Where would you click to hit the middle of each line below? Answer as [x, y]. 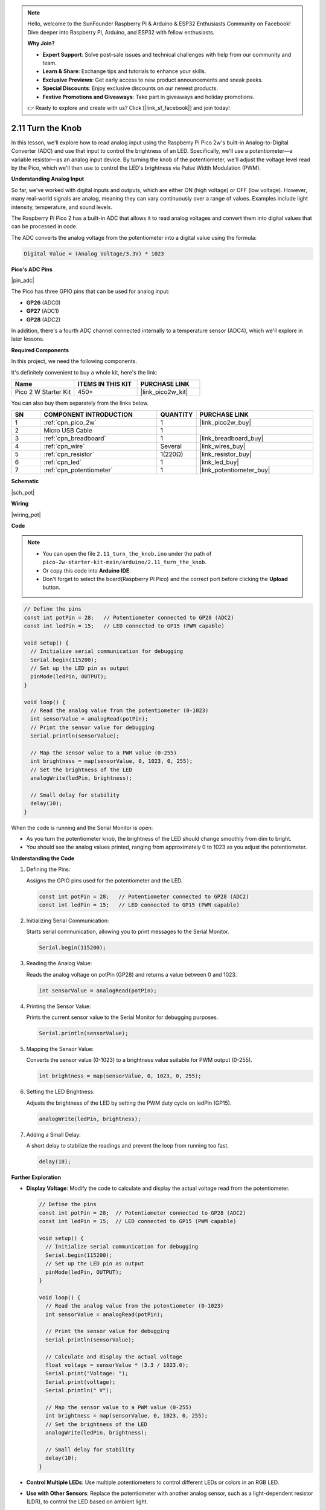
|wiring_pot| [26, 515]
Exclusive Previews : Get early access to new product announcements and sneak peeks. [153, 80]
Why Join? [41, 43]
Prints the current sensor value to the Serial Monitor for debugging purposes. [122, 1017]
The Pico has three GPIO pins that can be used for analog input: [91, 291]
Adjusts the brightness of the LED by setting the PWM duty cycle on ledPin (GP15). [129, 1103]
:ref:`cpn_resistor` [69, 454]
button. [51, 587]
